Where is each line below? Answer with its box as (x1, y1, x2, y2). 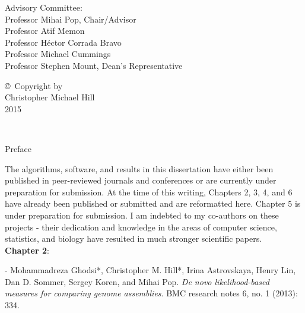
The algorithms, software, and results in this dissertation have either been (5, 162, 274, 175)
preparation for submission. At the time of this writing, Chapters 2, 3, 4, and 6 (5, 185, 293, 198)
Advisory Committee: (5, 1, 82, 13)
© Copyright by (5, 79, 63, 91)
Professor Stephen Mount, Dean (5, 59, 121, 71)
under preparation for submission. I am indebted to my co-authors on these (5, 208, 279, 221)
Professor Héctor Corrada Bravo (5, 36, 122, 48)
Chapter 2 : (5, 244, 49, 256)
